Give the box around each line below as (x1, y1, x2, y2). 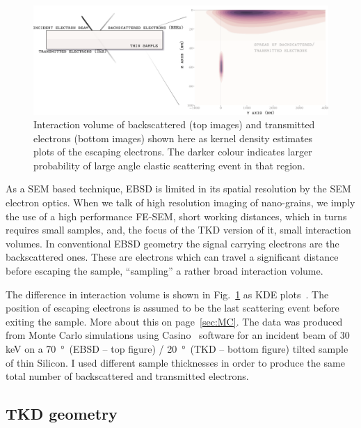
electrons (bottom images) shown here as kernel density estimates (33, 130, 313, 145)
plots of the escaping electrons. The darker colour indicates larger (33, 144, 312, 159)
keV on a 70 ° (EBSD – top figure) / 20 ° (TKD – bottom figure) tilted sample (6, 342, 348, 356)
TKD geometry (6, 403, 118, 425)
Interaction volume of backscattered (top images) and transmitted (33, 117, 315, 132)
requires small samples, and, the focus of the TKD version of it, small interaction (6, 222, 351, 237)
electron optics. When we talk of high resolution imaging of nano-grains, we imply (6, 195, 355, 210)
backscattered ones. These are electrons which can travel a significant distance (6, 250, 339, 264)
